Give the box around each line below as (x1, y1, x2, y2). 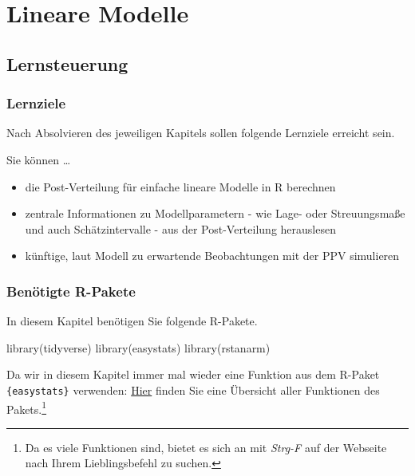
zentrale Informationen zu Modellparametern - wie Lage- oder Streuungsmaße (25, 205, 405, 222)
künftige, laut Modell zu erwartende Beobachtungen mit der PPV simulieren (25, 247, 400, 264)
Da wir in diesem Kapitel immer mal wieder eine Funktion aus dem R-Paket (6, 366, 380, 383)
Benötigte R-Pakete (6, 281, 136, 301)
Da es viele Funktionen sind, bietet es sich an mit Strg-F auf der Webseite (25, 439, 387, 455)
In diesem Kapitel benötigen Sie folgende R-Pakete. (6, 313, 258, 329)
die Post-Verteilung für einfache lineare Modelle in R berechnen (25, 178, 336, 195)
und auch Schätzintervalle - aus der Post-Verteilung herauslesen (25, 220, 336, 237)
